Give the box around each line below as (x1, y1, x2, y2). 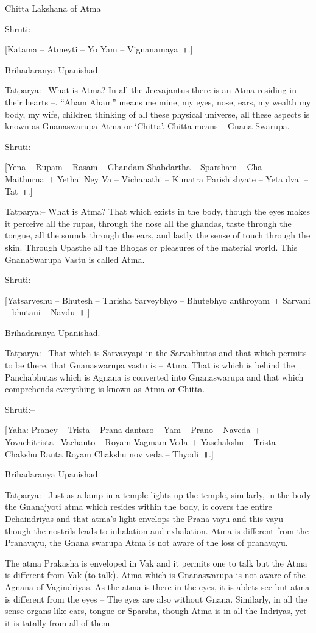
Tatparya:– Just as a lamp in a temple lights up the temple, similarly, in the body (5, 488, 311, 501)
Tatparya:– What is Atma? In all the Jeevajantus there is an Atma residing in (5, 84, 297, 96)
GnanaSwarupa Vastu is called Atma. (5, 252, 145, 265)
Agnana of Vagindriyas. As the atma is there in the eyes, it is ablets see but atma (5, 580, 310, 593)
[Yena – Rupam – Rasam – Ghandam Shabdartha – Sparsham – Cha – (5, 160, 269, 173)
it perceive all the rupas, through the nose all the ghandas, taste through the (5, 216, 292, 229)
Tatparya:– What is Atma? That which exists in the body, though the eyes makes (5, 205, 310, 218)
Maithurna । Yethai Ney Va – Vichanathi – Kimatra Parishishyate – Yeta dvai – (5, 172, 308, 185)
